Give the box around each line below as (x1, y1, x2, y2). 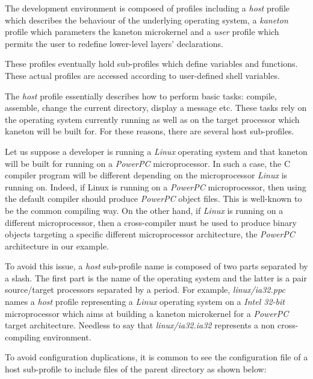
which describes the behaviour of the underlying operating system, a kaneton (5, 13, 288, 26)
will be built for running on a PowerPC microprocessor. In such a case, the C (5, 157, 291, 169)
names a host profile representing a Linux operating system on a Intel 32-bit (5, 295, 285, 308)
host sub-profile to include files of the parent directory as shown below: (5, 363, 267, 375)
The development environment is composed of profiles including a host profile (5, 2, 290, 14)
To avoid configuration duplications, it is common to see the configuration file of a (5, 351, 308, 363)
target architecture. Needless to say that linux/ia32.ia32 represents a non (5, 319, 275, 331)
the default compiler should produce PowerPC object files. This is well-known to (5, 192, 302, 205)
